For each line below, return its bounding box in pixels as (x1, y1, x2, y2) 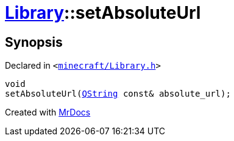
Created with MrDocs (5, 107, 91, 118)
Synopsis (5, 34, 63, 50)
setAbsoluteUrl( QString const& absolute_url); (5, 89, 231, 99)
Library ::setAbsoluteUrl (5, 2, 201, 23)
